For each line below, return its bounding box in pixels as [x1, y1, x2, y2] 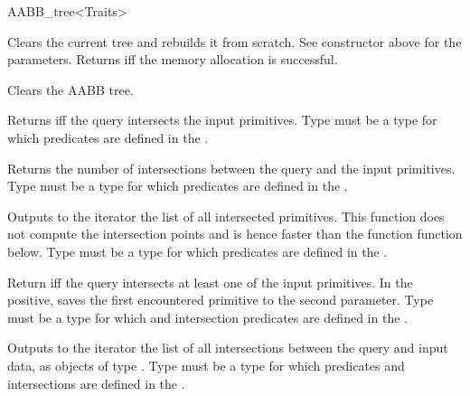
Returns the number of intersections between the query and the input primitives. [7, 158, 456, 177]
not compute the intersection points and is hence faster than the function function [7, 224, 463, 243]
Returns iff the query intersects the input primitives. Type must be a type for [7, 110, 437, 129]
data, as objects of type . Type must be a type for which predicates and [7, 355, 405, 374]
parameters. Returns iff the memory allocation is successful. [7, 50, 338, 69]
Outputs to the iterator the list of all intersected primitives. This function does [7, 206, 445, 225]
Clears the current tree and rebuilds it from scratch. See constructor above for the [7, 32, 462, 51]
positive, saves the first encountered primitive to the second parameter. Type [7, 290, 434, 309]
